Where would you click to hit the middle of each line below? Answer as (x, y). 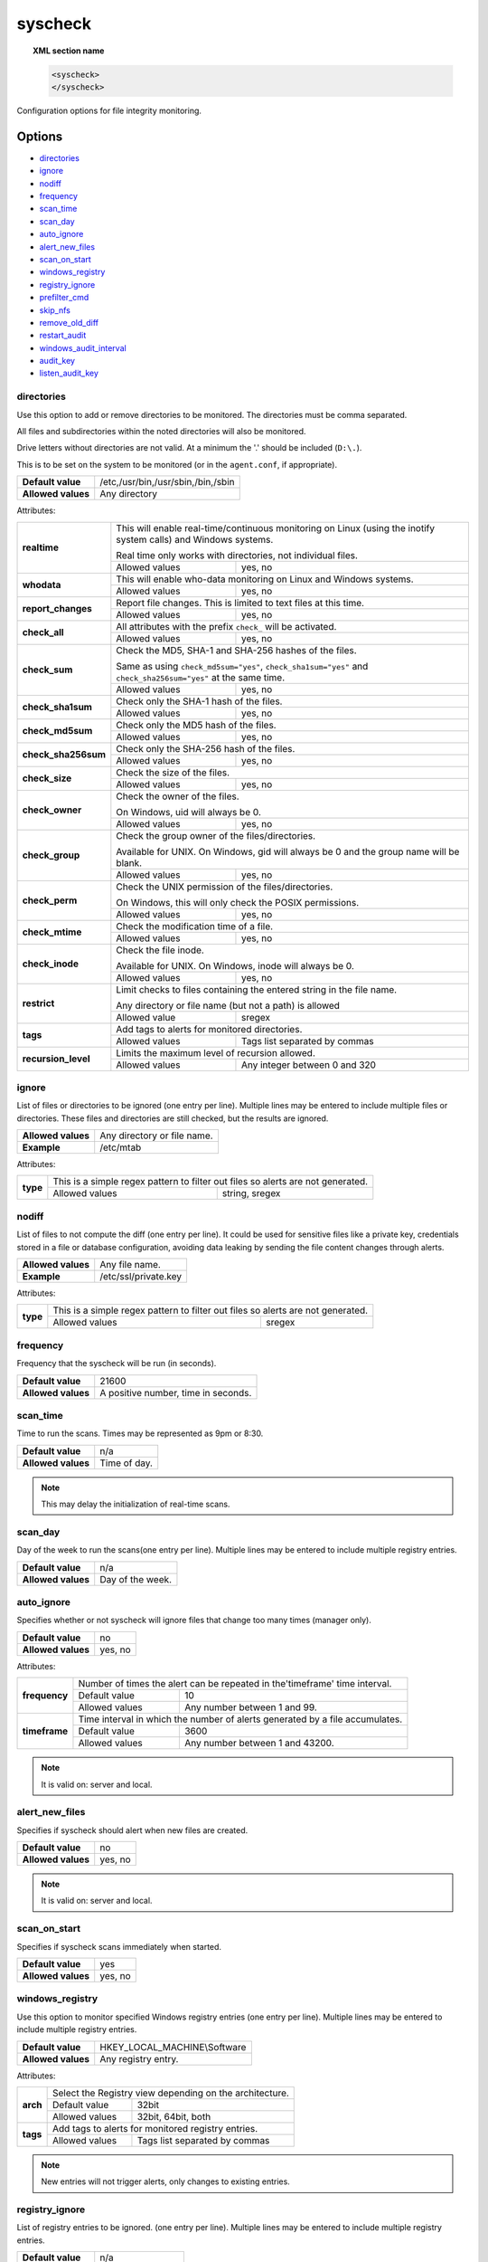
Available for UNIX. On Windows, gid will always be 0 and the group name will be (288, 851)
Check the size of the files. (173, 772)
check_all (43, 632)
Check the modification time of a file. (195, 926)
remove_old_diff (69, 322)
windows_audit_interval (83, 347)
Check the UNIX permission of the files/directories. (225, 887)
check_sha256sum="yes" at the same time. (201, 677)
